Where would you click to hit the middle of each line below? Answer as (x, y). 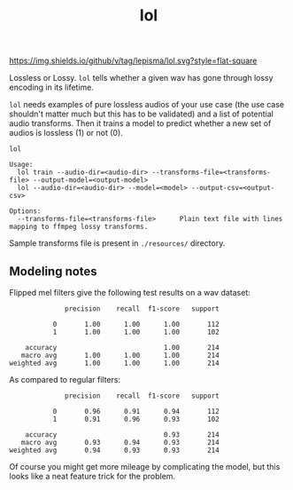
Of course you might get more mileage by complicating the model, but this (145, 466)
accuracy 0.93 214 (122, 435)
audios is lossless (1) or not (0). (66, 133)
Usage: (21, 165)
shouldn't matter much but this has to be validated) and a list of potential (142, 114)
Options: (25, 211)
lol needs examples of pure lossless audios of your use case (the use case (147, 105)
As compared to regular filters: (65, 379)
